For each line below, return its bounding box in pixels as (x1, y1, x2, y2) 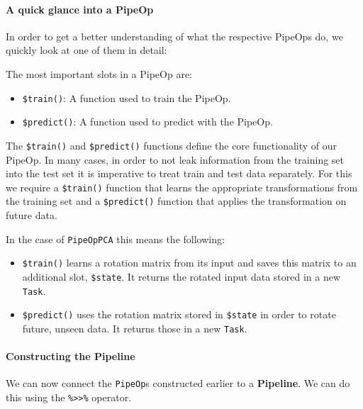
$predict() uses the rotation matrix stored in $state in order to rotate (22, 307, 336, 322)
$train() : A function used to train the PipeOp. (22, 90, 231, 105)
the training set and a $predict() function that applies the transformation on (6, 194, 347, 208)
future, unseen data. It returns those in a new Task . (22, 320, 247, 335)
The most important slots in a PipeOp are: (6, 66, 193, 81)
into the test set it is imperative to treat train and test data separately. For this (6, 166, 352, 181)
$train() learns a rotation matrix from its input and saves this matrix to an (22, 255, 357, 270)
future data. (6, 208, 57, 223)
